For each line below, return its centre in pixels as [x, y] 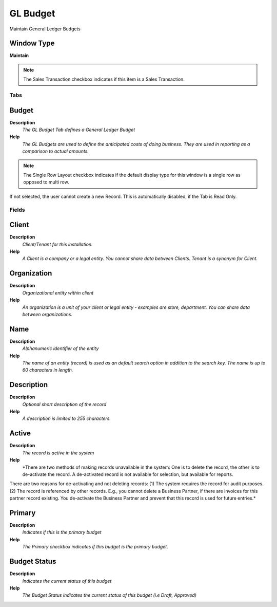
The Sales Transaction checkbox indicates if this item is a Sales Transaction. [104, 79]
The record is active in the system [58, 453]
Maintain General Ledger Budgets [45, 29]
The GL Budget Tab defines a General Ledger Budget [79, 130]
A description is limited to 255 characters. [67, 418]
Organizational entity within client [58, 292]
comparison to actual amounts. [56, 151]
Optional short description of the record [64, 404]
